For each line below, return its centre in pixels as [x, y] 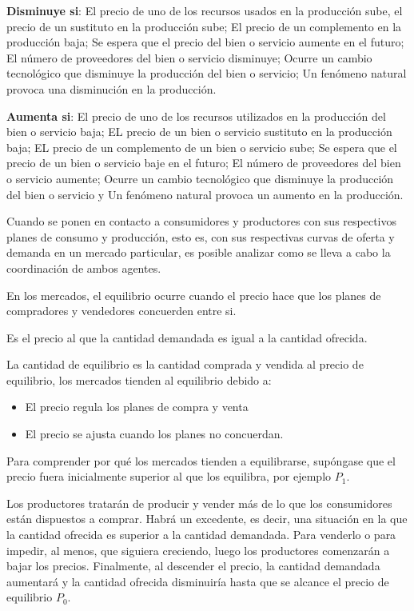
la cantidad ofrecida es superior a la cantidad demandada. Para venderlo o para [201, 535]
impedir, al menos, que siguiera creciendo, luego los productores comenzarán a [198, 550]
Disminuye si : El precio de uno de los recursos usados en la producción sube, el [205, 10]
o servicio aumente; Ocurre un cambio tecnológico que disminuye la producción [200, 178]
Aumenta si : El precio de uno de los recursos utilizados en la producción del [196, 116]
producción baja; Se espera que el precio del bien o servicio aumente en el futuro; [205, 42]
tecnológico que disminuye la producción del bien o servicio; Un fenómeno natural [207, 73]
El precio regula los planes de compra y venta [137, 407]
